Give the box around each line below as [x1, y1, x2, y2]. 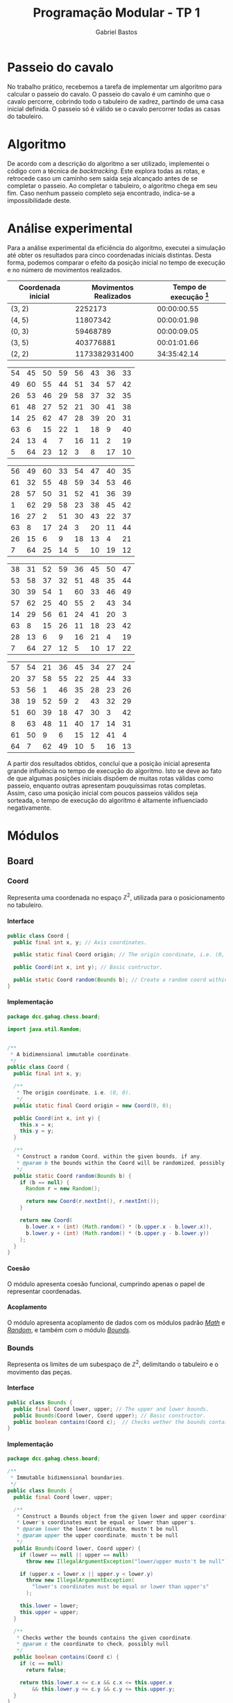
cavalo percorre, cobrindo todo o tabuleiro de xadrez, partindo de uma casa [7, 97, 224, 106]
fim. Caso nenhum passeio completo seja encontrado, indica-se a [7, 189, 196, 197]
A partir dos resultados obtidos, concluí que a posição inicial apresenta [7, 759, 210, 767]
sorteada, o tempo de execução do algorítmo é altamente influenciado [7, 796, 208, 804]
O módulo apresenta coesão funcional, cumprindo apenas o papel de [7, 1279, 205, 1288]
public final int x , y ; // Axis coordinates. [13, 939, 148, 946]
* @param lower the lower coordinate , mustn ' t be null [16, 1526, 178, 1533]
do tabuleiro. [7, 112, 44, 120]
